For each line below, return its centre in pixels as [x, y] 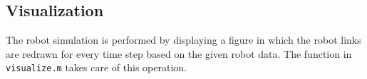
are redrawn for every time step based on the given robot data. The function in [179, 53]
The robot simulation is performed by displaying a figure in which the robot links [183, 40]
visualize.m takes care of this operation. [96, 67]
